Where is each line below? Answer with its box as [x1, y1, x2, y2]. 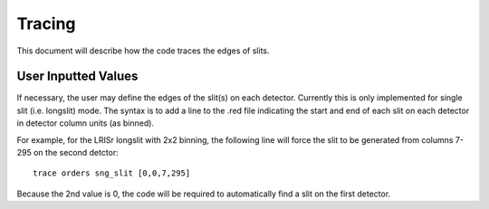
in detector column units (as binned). [16, 118, 154, 128]
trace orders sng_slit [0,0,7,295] [33, 168, 191, 178]
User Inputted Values [16, 69, 139, 84]
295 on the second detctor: [16, 147, 120, 158]
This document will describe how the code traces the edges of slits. [16, 45, 271, 56]
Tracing [16, 14, 76, 33]
